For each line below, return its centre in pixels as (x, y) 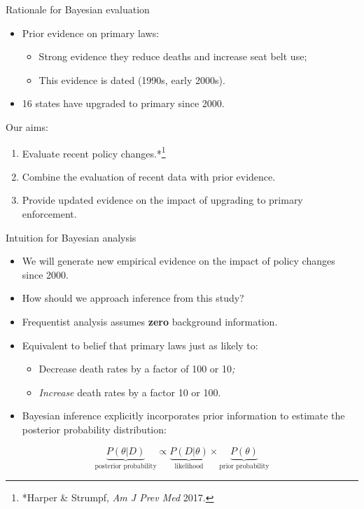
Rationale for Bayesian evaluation (78, 9)
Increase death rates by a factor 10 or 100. (130, 392)
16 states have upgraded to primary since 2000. (123, 103)
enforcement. (49, 214)
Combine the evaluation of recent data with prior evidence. (149, 176)
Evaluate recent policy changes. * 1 (94, 152)
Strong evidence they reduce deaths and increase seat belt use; (173, 56)
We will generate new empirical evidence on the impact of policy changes (178, 261)
